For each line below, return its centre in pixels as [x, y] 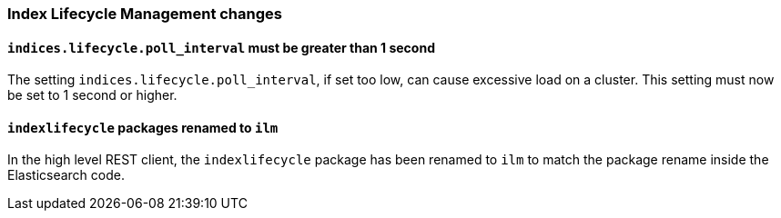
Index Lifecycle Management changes [145, 14]
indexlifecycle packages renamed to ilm [143, 127]
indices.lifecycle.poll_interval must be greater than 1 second [221, 47]
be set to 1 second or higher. [92, 95]
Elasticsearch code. [66, 175]
